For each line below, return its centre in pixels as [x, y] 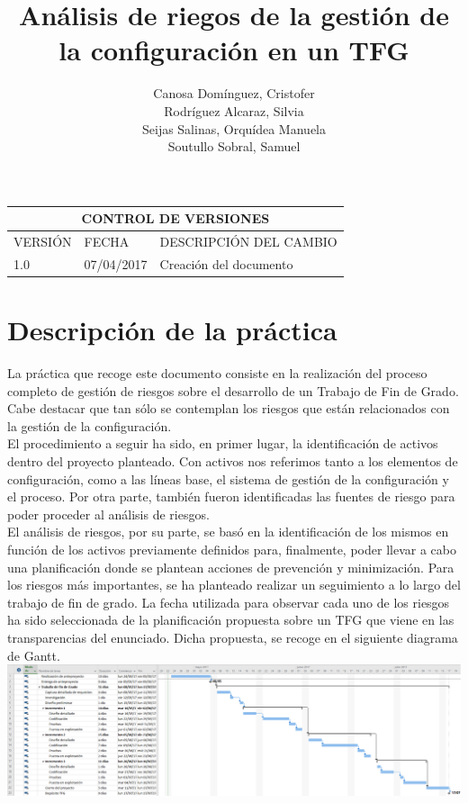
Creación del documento [226, 263]
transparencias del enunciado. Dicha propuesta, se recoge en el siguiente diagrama [233, 637]
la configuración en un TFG [234, 50]
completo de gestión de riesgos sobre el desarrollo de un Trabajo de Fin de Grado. [233, 390]
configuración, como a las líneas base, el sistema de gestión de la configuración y [228, 478]
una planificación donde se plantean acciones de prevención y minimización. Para [231, 567]
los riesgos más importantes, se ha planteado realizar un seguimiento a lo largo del [234, 585]
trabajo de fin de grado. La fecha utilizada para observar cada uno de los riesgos [229, 602]
